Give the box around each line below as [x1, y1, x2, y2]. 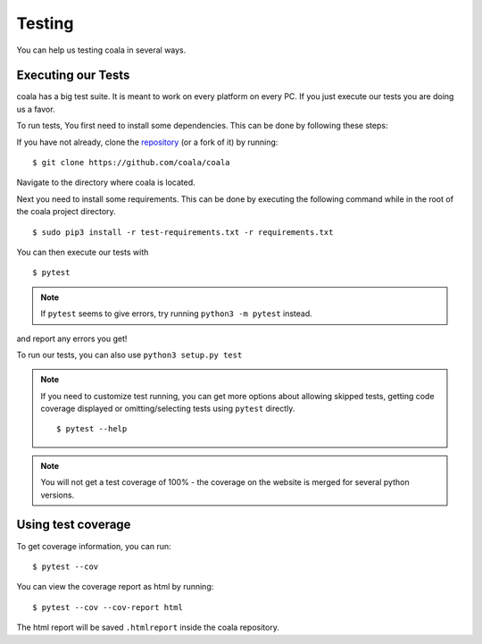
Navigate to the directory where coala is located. [16, 177, 195, 188]
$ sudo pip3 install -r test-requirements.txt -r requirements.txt [32, 227, 334, 237]
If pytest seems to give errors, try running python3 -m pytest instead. [40, 308, 312, 319]
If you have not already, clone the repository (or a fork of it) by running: [16, 137, 278, 147]
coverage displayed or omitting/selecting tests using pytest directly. [40, 403, 295, 414]
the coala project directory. [16, 206, 116, 217]
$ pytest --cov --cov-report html [32, 602, 183, 612]
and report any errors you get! [16, 333, 128, 344]
